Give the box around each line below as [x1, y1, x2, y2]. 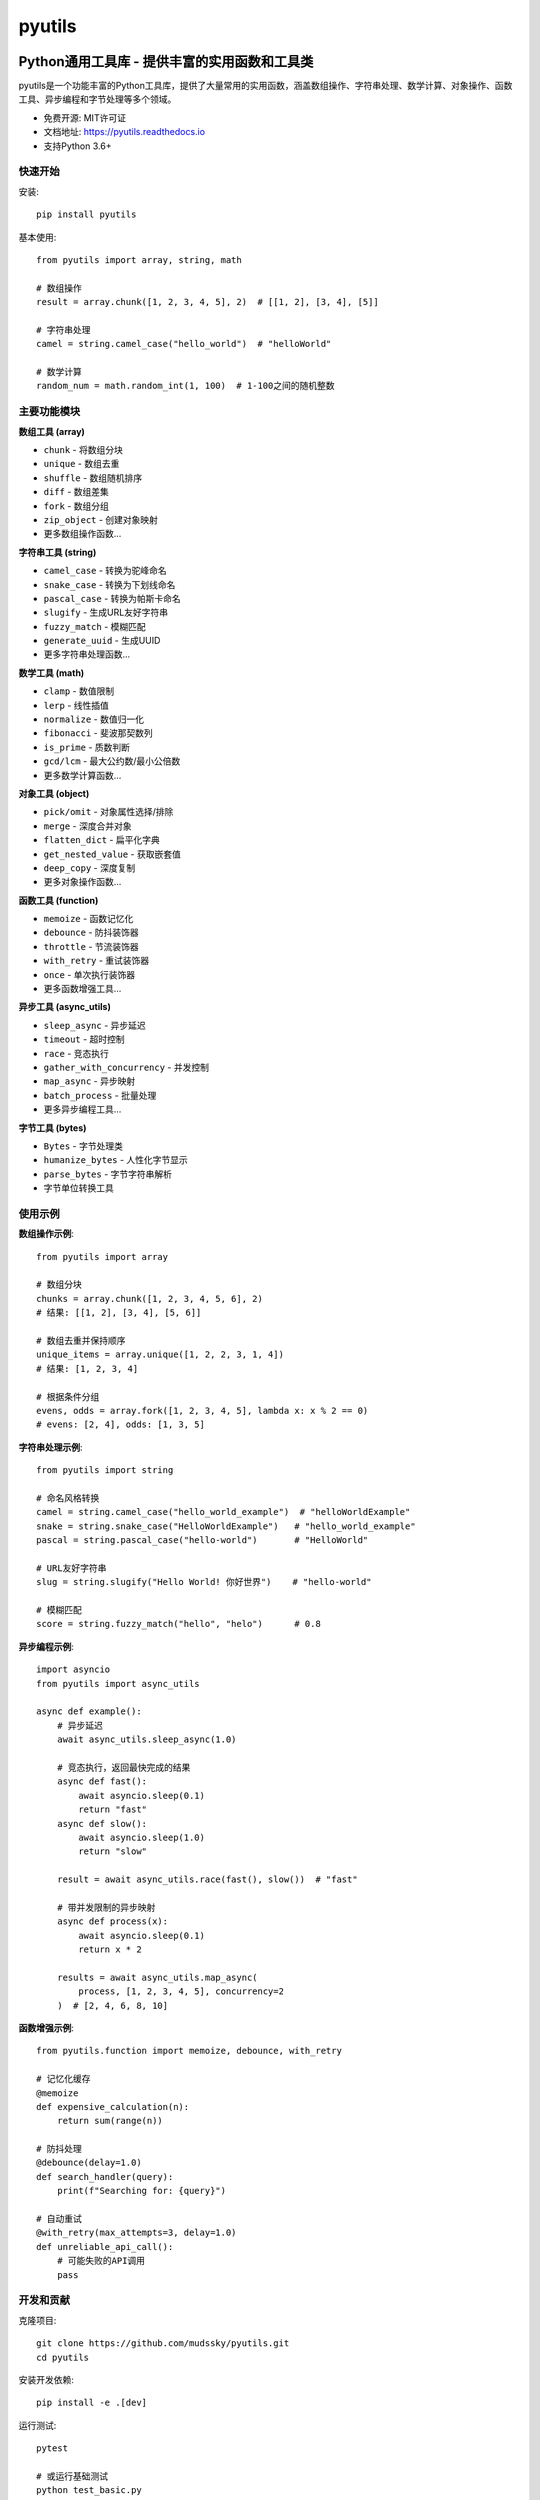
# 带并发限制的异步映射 [56, 1901, 156, 1913]
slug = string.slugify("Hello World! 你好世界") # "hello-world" [36, 1576, 372, 1588]
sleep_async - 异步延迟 [43, 1019, 147, 1031]
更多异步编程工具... [43, 1103, 122, 1115]
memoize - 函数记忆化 [43, 913, 134, 925]
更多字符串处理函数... [43, 648, 131, 660]
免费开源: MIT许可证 [43, 111, 127, 124]
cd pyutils [36, 2351, 90, 2363]
